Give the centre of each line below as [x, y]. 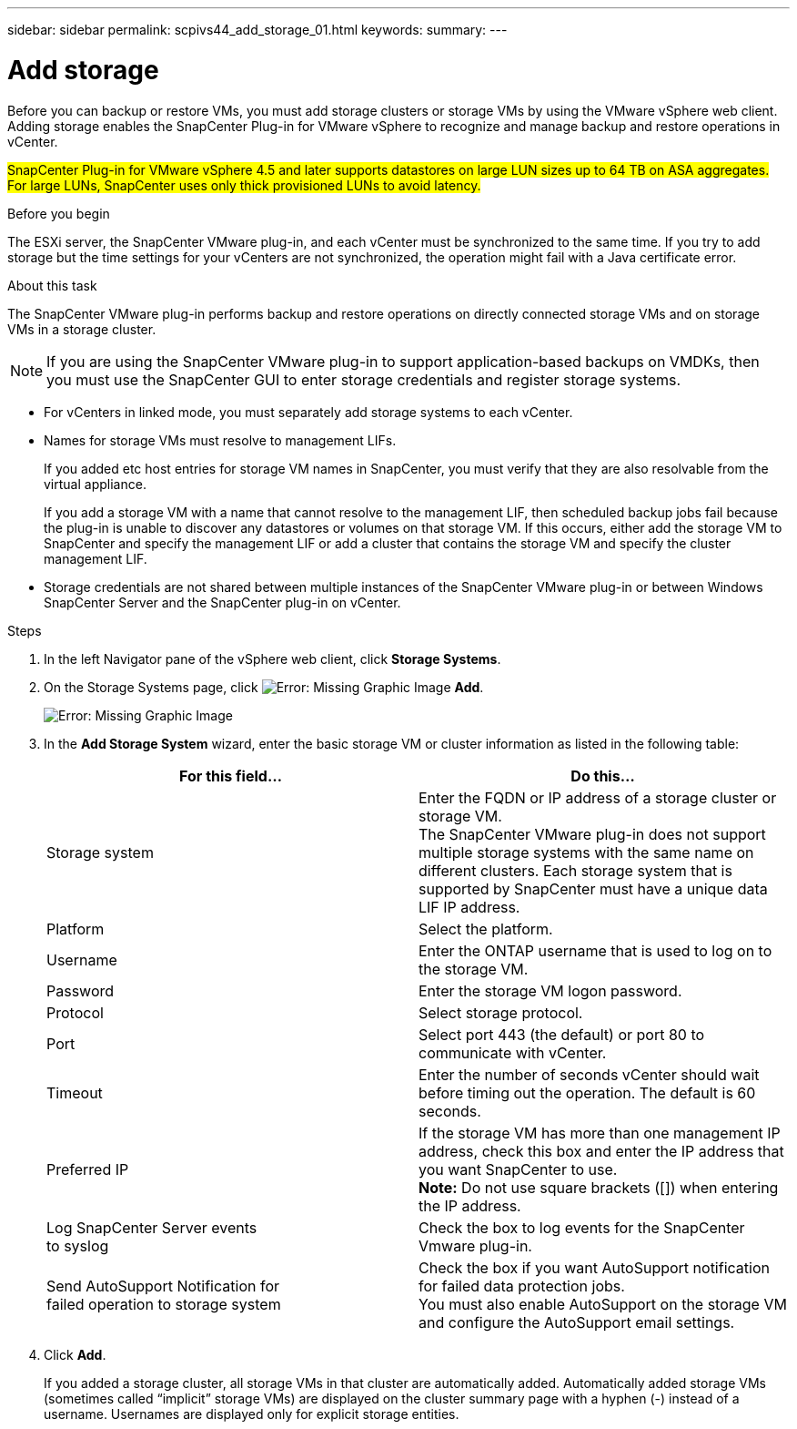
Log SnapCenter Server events [152, 1227]
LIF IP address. [469, 907]
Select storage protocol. [501, 1012]
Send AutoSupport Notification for [163, 1286]
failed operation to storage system [164, 1304]
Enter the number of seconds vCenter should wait [589, 1074]
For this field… [231, 776]
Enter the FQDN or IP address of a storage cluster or [598, 797]
